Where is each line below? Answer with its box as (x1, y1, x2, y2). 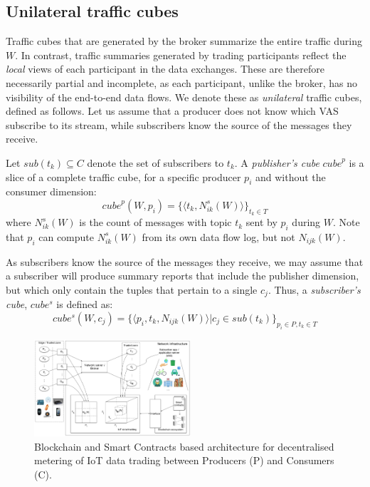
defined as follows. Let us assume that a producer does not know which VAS (6, 103, 339, 118)
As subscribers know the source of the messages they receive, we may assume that (6, 254, 364, 269)
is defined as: (56, 297, 113, 312)
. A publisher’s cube (234, 155, 319, 170)
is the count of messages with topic (79, 215, 232, 230)
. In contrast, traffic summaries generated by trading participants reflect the (15, 47, 347, 62)
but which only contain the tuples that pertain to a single (6, 282, 258, 297)
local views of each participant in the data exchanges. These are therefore (6, 61, 325, 76)
